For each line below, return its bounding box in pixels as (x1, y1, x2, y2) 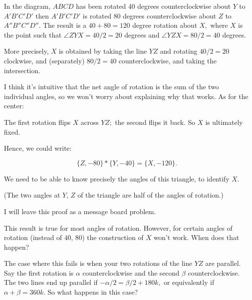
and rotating (160, 46, 197, 56)
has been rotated (76, 1, 126, 11)
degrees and (124, 29, 160, 40)
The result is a (42, 20, 86, 30)
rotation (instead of (4, 232, 62, 242)
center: (4, 100, 24, 111)
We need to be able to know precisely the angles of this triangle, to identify (4, 173, 230, 183)
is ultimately (205, 117, 243, 127)
